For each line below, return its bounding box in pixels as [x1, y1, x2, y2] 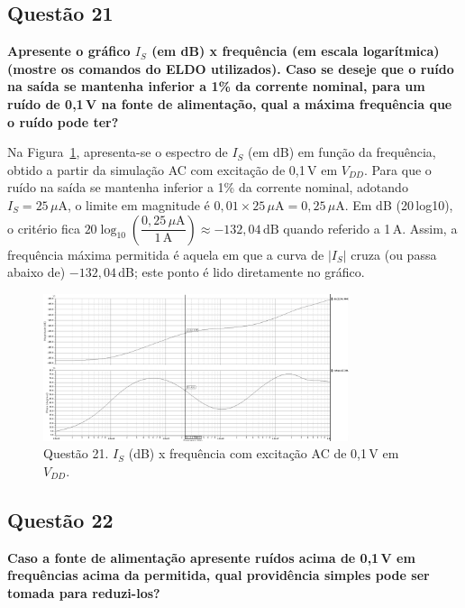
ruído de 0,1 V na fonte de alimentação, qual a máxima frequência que [7, 94, 452, 113]
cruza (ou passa [351, 244, 437, 263]
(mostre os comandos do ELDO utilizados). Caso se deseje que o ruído [7, 59, 454, 78]
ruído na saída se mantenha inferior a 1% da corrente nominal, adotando [7, 178, 408, 197]
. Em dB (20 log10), [344, 195, 453, 214]
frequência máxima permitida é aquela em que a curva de [7, 244, 324, 263]
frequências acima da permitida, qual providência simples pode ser [7, 566, 430, 585]
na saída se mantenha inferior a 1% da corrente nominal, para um [7, 77, 425, 96]
